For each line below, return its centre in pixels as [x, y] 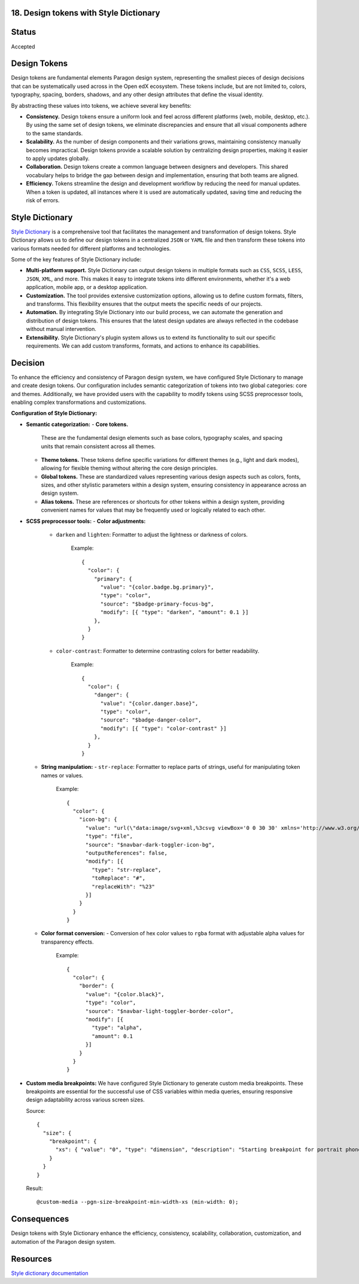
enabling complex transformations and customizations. [79, 402]
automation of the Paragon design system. [63, 1242]
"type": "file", [109, 836]
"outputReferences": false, [126, 853]
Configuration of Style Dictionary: [54, 413]
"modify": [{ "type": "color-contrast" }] [163, 728]
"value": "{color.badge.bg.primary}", [157, 587]
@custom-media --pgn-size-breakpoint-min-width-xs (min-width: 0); [138, 1202]
